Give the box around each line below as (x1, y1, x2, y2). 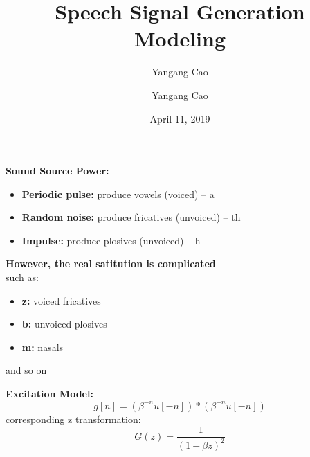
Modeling (134, 24, 226, 53)
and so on (6, 363, 47, 377)
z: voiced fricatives (21, 293, 101, 307)
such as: (6, 270, 39, 285)
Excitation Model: (6, 386, 93, 401)
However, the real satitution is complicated (6, 256, 216, 271)
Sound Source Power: (6, 163, 109, 178)
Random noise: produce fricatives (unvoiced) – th (21, 210, 241, 224)
